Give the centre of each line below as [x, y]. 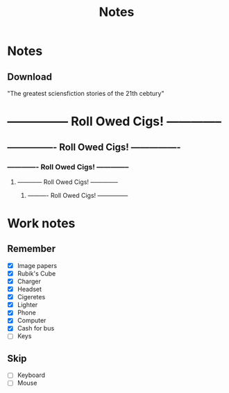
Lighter [27, 305]
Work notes [41, 224]
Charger [29, 281]
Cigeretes [31, 297]
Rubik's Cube [36, 273]
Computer [32, 321]
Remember [32, 249]
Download [29, 77]
